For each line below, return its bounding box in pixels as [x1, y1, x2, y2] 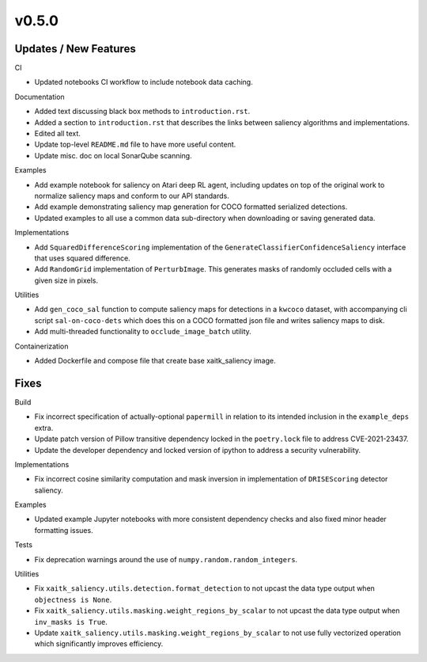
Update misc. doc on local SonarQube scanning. [34, 150, 193, 160]
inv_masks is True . [34, 617, 108, 626]
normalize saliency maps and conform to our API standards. [34, 191, 229, 200]
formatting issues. [34, 525, 94, 535]
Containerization [14, 341, 69, 351]
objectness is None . [34, 595, 112, 604]
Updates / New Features [14, 42, 136, 55]
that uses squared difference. [34, 253, 130, 263]
